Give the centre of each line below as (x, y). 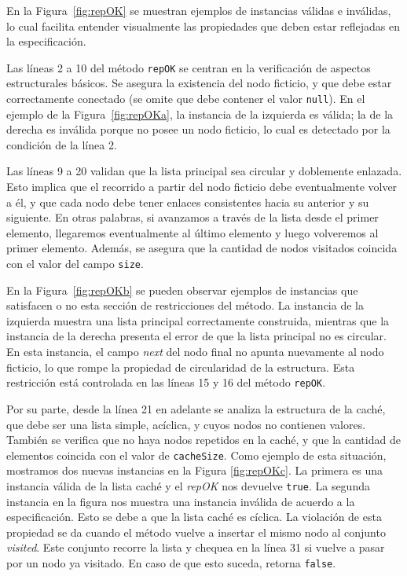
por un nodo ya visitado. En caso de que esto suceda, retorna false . (171, 562)
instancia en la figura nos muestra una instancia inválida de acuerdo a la (181, 501)
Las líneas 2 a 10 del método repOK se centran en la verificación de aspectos (189, 67)
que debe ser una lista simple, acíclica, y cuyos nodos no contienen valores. (186, 424)
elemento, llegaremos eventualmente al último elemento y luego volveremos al (192, 232)
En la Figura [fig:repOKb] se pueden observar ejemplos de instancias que (182, 290)
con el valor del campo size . (75, 264)
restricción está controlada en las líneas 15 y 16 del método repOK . (166, 382)
